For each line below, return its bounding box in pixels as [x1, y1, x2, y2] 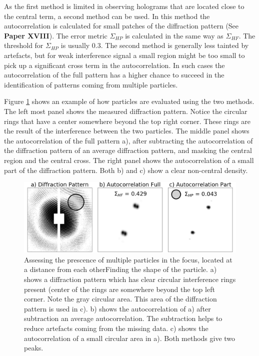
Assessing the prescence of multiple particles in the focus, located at [24, 254, 232, 264]
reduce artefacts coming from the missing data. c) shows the [24, 323, 208, 333]
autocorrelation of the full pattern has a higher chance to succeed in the [4, 69, 224, 80]
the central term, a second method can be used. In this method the [4, 10, 210, 21]
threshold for [4, 40, 43, 50]
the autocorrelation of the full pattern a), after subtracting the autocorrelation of [4, 135, 253, 145]
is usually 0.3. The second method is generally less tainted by [60, 40, 249, 50]
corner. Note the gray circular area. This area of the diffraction [24, 293, 217, 304]
